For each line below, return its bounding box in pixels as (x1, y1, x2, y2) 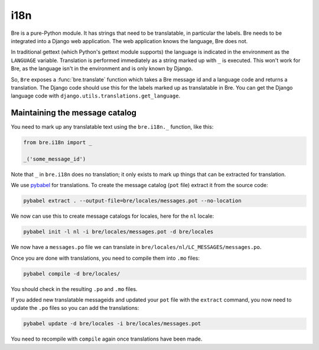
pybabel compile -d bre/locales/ (23, 270, 121, 277)
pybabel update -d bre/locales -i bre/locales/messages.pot (23, 320, 201, 327)
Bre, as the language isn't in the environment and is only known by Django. (11, 65, 193, 72)
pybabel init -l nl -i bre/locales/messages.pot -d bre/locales (23, 228, 214, 235)
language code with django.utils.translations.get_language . (11, 92, 180, 100)
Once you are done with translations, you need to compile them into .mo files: (11, 254, 200, 261)
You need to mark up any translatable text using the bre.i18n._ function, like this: (11, 123, 214, 130)
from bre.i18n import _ (23, 139, 93, 146)
